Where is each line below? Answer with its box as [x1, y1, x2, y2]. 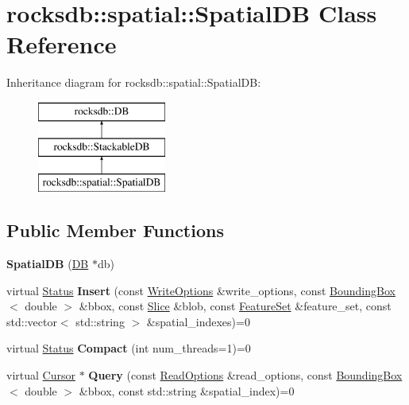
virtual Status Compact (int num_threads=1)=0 [6, 340, 251, 356]
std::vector [6, 313, 57, 329]
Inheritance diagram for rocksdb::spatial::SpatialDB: [6, 74, 261, 91]
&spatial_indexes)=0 [146, 313, 250, 329]
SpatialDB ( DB [6, 255, 89, 272]
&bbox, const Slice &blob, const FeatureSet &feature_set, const [79, 298, 392, 314]
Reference [6, 28, 117, 60]
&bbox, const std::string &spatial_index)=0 [79, 382, 295, 399]
